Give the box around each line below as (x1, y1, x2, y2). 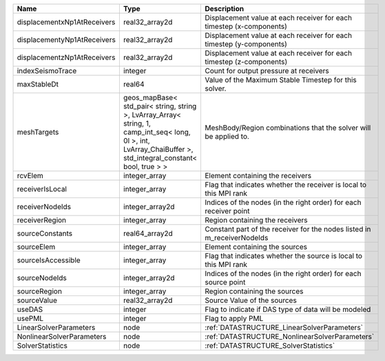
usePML (17, 314, 44, 323)
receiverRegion (17, 215, 67, 224)
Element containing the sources (204, 242, 308, 251)
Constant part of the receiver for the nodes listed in (204, 224, 371, 234)
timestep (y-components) (204, 39, 287, 48)
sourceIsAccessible (17, 255, 81, 265)
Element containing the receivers (204, 171, 312, 180)
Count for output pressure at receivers (204, 66, 330, 75)
